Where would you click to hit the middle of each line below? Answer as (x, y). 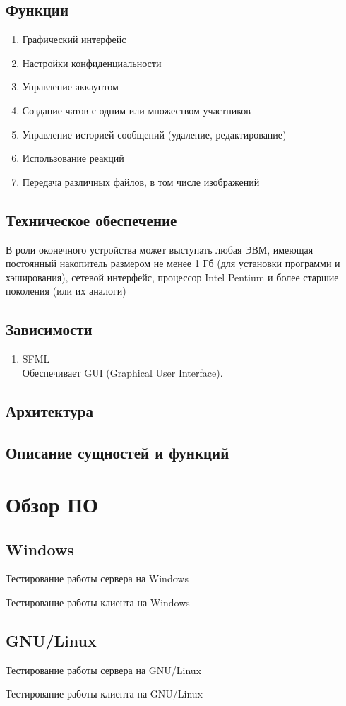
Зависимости (49, 329)
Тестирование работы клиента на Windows (98, 602)
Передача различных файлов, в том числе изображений (141, 181)
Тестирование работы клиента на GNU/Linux (104, 694)
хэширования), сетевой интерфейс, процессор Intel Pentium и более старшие (172, 277)
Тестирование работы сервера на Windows (97, 578)
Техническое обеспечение (91, 219)
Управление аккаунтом (70, 87)
